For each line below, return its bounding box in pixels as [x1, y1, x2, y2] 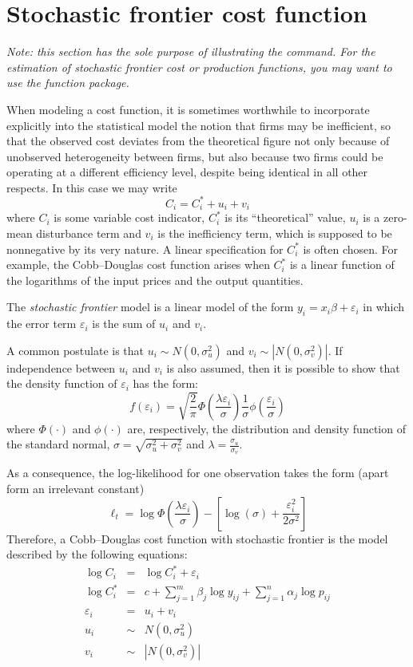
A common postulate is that [6, 341, 145, 358]
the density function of [6, 375, 117, 392]
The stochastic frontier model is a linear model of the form [6, 298, 294, 315]
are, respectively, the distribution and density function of [127, 420, 406, 436]
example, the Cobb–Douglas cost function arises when [6, 256, 270, 273]
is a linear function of [289, 256, 395, 273]
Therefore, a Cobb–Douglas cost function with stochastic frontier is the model [6, 530, 388, 547]
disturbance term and [36, 225, 141, 242]
